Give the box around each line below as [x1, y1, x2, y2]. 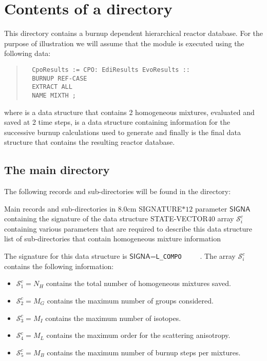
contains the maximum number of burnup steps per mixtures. [47, 347, 241, 357]
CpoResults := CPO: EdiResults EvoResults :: [32, 66, 190, 73]
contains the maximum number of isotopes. [45, 312, 181, 323]
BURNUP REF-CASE [32, 74, 87, 82]
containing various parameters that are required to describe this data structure [4, 223, 252, 234]
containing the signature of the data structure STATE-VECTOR [4, 213, 208, 224]
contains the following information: [4, 260, 114, 271]
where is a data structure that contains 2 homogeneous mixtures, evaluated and [4, 106, 255, 117]
